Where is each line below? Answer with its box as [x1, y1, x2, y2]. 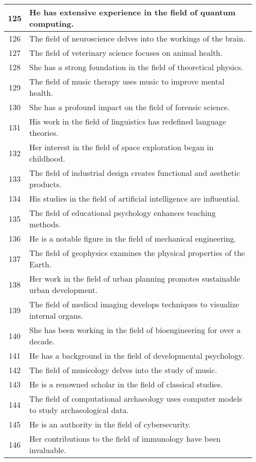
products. [29, 178, 62, 190]
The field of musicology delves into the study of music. [29, 364, 217, 376]
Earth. [29, 258, 52, 270]
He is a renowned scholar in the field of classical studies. [29, 378, 223, 390]
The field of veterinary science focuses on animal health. [29, 47, 223, 58]
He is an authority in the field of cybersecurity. [29, 419, 191, 430]
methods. [29, 218, 61, 230]
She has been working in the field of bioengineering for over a [29, 324, 241, 336]
